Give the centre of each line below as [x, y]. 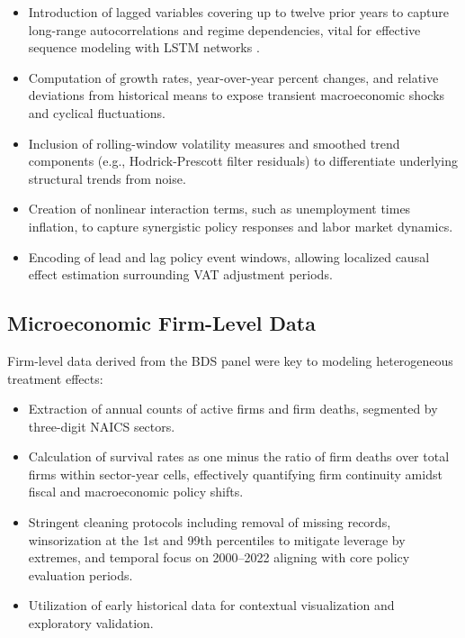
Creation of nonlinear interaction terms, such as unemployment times [219, 209]
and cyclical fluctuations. [97, 112]
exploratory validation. [91, 623]
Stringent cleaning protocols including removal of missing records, [210, 522]
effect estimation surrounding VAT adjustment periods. [180, 274]
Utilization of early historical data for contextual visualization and [211, 605]
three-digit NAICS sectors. [102, 426]
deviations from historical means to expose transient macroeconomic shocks [237, 95]
